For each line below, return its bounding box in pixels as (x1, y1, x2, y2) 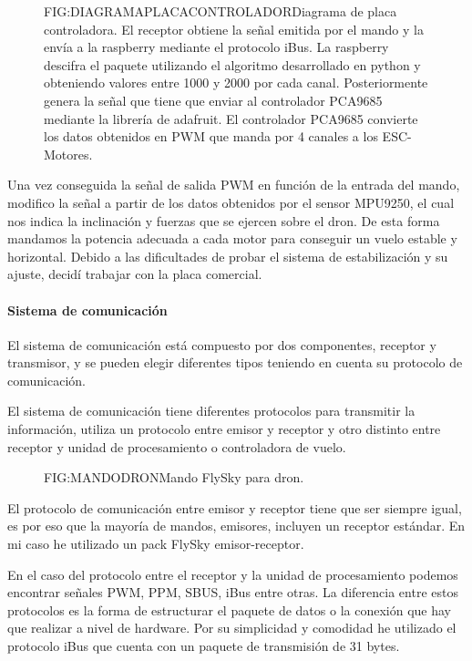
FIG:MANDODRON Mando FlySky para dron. (44, 468, 304, 487)
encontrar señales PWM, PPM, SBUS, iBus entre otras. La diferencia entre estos (7, 583, 458, 602)
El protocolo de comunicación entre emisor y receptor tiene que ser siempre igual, (7, 498, 462, 517)
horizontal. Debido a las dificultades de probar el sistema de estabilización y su (7, 246, 448, 265)
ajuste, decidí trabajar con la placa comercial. (7, 264, 262, 284)
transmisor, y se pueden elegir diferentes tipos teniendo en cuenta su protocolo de (7, 353, 463, 372)
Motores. (44, 144, 93, 163)
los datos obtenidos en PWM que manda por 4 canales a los (44, 127, 378, 146)
